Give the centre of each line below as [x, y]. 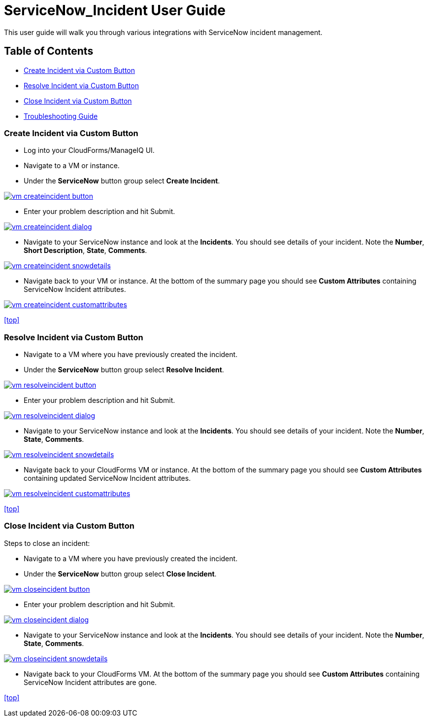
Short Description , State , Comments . [85, 251]
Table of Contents [49, 51]
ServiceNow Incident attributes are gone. [90, 682]
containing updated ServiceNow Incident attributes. [107, 478]
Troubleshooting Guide [61, 116]
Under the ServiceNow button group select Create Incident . [122, 181]
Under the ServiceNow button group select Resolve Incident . [124, 370]
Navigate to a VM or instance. [72, 166]
